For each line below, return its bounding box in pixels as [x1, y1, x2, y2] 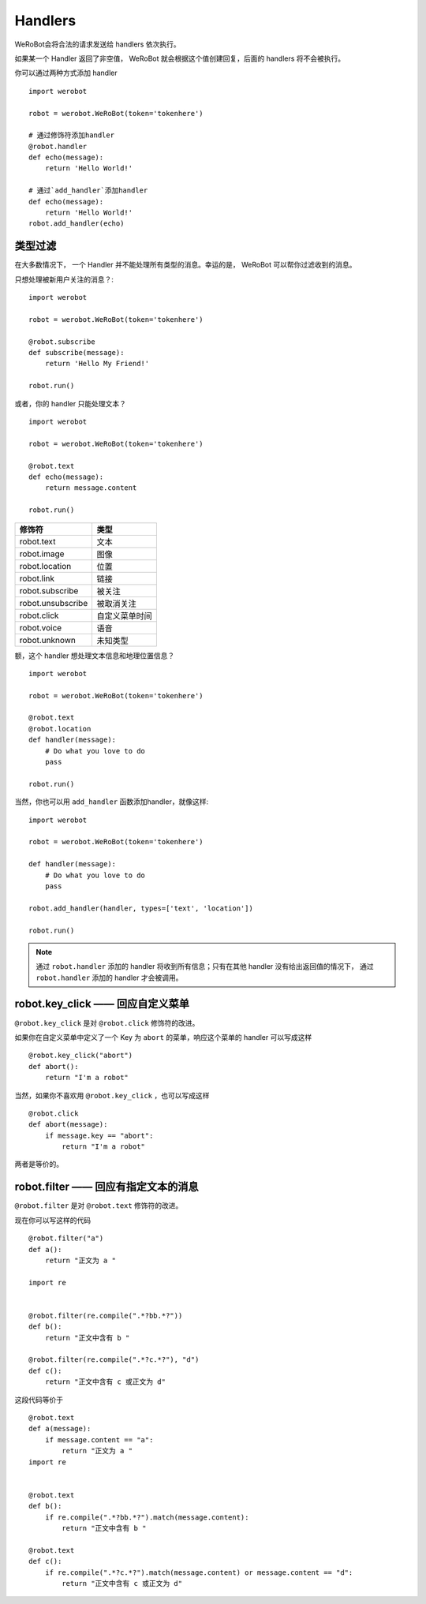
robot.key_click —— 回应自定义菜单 [14, 997, 189, 1011]
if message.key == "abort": [44, 1131, 154, 1140]
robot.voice [19, 622, 62, 633]
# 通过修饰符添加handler [28, 131, 114, 140]
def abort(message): [28, 1120, 108, 1129]
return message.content [44, 484, 137, 492]
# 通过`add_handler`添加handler [28, 186, 148, 195]
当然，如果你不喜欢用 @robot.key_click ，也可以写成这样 [14, 1090, 210, 1100]
